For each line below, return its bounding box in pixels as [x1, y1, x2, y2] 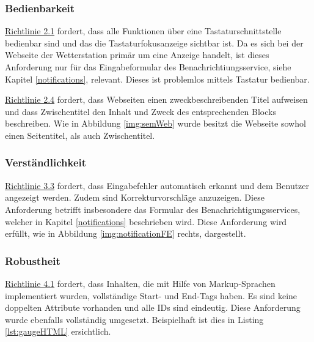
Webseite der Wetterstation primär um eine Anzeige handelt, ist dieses [5, 48, 269, 61]
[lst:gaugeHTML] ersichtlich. [5, 325, 111, 338]
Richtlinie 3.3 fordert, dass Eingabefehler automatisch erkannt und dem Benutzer [5, 179, 310, 191]
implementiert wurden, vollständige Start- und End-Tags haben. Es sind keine [5, 289, 298, 302]
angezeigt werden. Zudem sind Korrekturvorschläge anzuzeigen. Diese [5, 191, 265, 204]
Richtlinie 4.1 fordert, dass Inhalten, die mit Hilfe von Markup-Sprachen [5, 277, 276, 289]
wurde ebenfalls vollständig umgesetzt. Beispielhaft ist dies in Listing [5, 313, 264, 325]
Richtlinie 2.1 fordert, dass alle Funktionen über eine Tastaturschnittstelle [5, 24, 282, 37]
